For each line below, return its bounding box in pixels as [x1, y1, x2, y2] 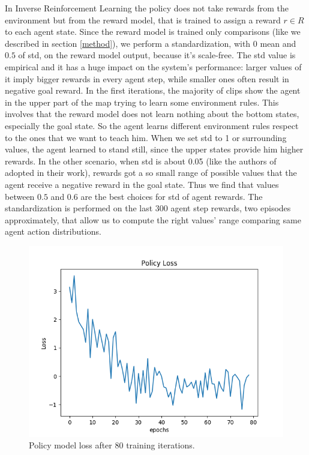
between [5, 190, 35, 202]
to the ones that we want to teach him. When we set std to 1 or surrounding [5, 131, 287, 143]
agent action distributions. [5, 225, 101, 238]
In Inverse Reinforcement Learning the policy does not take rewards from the [5, 2, 289, 14]
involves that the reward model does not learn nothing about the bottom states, [5, 107, 299, 120]
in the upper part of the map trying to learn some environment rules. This [5, 95, 279, 108]
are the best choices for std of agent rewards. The [80, 190, 263, 202]
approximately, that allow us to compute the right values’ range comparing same [5, 213, 301, 226]
